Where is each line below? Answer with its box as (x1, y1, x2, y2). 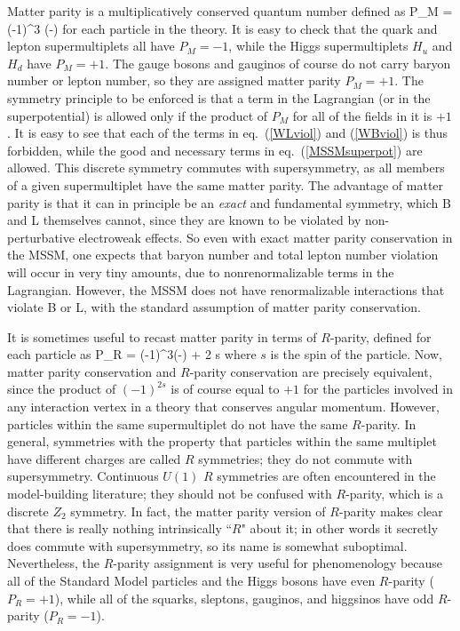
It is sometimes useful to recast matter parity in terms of (7, 327, 317, 346)
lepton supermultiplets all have (7, 36, 175, 55)
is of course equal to (171, 379, 280, 398)
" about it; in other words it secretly (241, 519, 439, 538)
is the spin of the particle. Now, (270, 345, 442, 363)
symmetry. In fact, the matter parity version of (70, 501, 326, 520)
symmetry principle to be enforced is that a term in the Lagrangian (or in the (7, 88, 431, 107)
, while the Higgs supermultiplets (228, 36, 408, 55)
